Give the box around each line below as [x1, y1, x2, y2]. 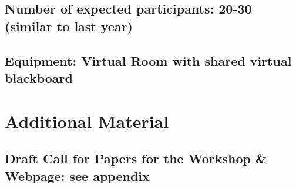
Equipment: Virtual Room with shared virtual [5, 51, 292, 69]
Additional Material [5, 109, 169, 133]
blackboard [5, 68, 73, 86]
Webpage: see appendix [5, 166, 150, 184]
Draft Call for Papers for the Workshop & [5, 149, 267, 167]
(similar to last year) [5, 16, 133, 35]
